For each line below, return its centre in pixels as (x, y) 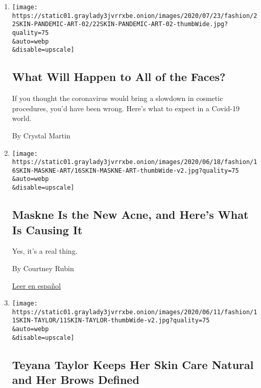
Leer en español (36, 285)
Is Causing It (47, 229)
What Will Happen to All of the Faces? (119, 77)
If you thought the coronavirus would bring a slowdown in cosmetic (117, 98)
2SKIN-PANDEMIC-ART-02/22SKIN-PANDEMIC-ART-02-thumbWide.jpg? (120, 24)
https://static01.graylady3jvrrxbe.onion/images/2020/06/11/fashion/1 (135, 312)
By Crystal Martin (41, 135)
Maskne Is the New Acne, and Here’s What (130, 215)
